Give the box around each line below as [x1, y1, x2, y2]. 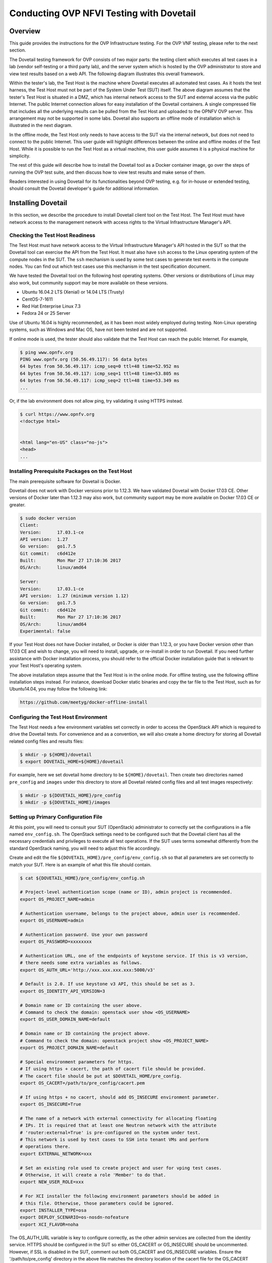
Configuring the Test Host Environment [9, 713, 108, 720]
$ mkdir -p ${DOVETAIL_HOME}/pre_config [20, 792, 121, 798]
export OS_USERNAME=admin [20, 917, 84, 923]
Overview [9, 27, 41, 35]
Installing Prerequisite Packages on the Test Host [9, 468, 132, 475]
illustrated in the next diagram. [9, 122, 73, 128]
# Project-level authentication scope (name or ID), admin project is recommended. [20, 889, 233, 895]
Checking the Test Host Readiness [9, 231, 96, 238]
